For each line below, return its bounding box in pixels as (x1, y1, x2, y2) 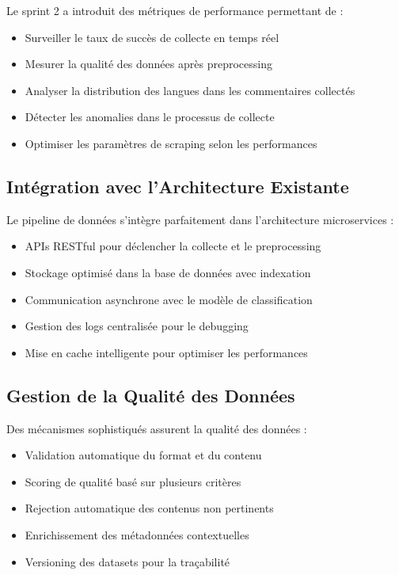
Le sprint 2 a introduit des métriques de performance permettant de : (6, 2, 344, 18)
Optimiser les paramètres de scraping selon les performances (25, 135, 317, 151)
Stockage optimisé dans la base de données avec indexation (25, 264, 311, 280)
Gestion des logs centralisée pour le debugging (25, 318, 249, 334)
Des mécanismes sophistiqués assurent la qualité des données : (6, 420, 307, 436)
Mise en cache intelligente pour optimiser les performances (25, 344, 308, 360)
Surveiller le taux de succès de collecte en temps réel (25, 29, 279, 45)
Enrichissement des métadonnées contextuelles (25, 526, 249, 543)
